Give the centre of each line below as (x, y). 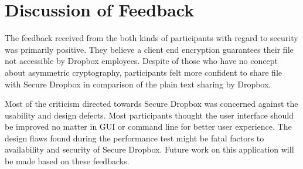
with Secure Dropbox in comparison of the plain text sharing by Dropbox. (138, 84)
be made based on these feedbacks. (67, 161)
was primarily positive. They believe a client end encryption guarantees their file (149, 49)
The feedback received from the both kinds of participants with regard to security (151, 38)
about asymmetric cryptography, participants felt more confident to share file (143, 72)
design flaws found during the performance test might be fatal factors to (135, 138)
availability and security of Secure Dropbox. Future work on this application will (149, 149)
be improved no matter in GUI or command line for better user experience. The (148, 126)
